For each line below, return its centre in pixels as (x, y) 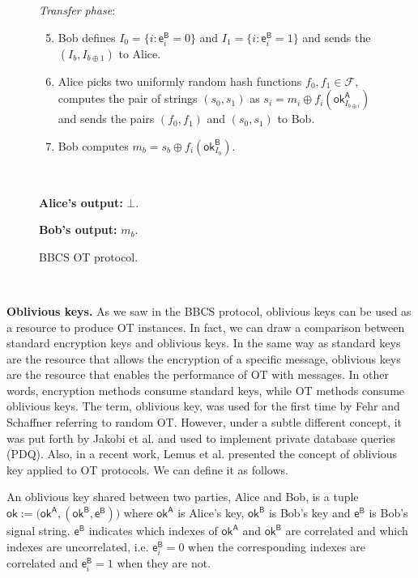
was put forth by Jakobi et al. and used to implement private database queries (201, 438)
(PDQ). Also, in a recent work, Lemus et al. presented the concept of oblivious (202, 454)
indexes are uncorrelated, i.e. (78, 546)
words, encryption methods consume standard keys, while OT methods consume (206, 390)
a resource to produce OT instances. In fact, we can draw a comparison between (206, 327)
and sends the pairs (106, 119)
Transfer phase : (77, 10)
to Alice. (140, 53)
